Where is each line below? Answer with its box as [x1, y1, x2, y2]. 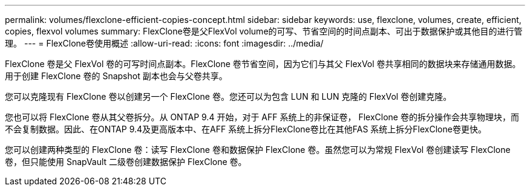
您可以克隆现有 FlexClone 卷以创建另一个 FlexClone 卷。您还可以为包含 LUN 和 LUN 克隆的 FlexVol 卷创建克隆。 [5, 91, 452, 102]
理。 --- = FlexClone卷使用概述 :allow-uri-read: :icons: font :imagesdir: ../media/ [5, 38, 324, 48]
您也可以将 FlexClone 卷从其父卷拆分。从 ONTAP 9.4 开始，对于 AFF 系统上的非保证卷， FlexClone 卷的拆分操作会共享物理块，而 [5, 112, 519, 122]
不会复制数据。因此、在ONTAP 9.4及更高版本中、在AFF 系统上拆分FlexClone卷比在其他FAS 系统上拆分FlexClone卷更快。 [5, 124, 486, 134]
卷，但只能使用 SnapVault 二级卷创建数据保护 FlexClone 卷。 [5, 157, 247, 167]
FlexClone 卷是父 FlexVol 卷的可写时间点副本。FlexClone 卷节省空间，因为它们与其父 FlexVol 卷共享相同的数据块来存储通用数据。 [5, 59, 521, 69]
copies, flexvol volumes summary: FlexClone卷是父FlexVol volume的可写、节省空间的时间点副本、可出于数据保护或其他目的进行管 [5, 26, 523, 36]
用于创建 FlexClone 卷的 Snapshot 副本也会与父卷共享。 [5, 71, 227, 81]
